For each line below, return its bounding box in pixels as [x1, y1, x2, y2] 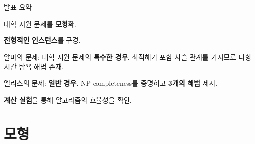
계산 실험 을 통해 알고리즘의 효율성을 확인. [4, 94, 132, 105]
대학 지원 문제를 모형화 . [4, 18, 76, 29]
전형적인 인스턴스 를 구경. [4, 35, 81, 45]
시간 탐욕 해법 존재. [4, 61, 64, 72]
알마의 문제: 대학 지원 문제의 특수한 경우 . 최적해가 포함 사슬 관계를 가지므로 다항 [4, 51, 252, 62]
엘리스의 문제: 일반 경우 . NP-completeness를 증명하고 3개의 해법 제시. [4, 77, 218, 88]
